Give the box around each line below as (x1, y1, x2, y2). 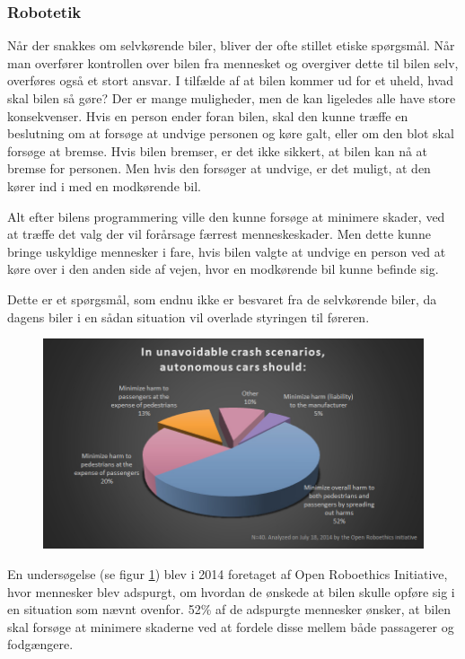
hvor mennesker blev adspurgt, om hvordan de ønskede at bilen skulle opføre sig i (7, 582, 455, 601)
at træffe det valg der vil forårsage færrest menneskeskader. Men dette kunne (7, 224, 431, 243)
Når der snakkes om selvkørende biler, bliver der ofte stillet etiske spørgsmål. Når (7, 36, 455, 55)
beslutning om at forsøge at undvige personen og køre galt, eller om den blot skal (7, 124, 454, 143)
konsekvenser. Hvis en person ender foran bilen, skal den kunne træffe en (7, 106, 408, 125)
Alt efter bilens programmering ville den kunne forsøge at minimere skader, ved (7, 206, 445, 225)
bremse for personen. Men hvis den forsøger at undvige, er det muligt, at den (7, 159, 431, 178)
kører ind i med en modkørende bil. (7, 176, 201, 195)
